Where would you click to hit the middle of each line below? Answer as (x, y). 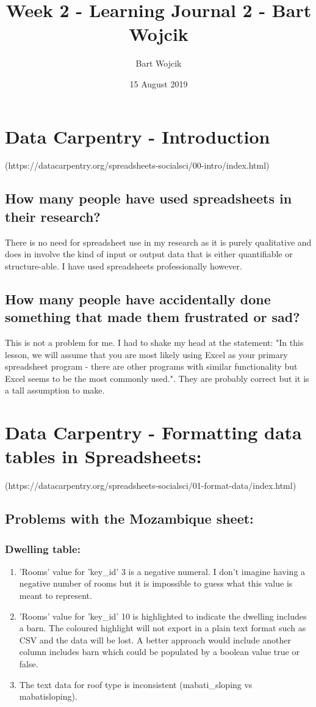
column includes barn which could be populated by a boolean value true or (159, 652)
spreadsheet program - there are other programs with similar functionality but (151, 366)
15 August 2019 (159, 83)
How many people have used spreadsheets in (149, 198)
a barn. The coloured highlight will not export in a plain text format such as (163, 628)
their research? (53, 216)
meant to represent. (56, 595)
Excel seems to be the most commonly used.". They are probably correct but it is (157, 378)
